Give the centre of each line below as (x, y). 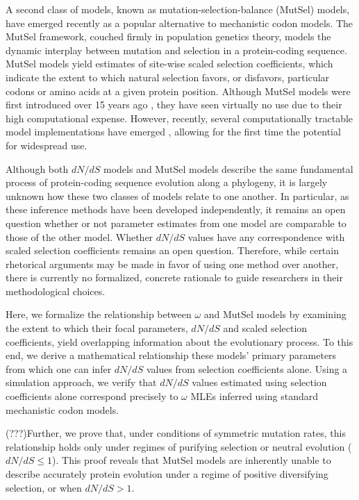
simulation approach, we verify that (81, 382)
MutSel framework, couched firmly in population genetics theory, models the (168, 36)
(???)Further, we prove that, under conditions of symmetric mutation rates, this (176, 433)
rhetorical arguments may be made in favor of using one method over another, (172, 264)
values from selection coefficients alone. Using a (247, 368)
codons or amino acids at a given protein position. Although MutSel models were (178, 91)
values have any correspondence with (266, 236)
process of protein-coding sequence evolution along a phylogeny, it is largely (167, 182)
